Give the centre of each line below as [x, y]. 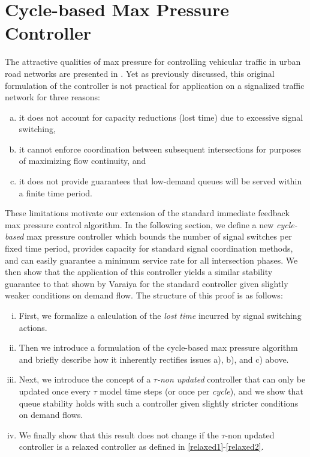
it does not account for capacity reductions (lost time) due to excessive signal [161, 117]
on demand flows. [51, 415]
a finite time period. [55, 192]
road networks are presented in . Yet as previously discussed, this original [140, 73]
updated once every [55, 391]
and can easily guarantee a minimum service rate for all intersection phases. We [151, 260]
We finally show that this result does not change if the [119, 434]
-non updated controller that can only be [231, 379]
